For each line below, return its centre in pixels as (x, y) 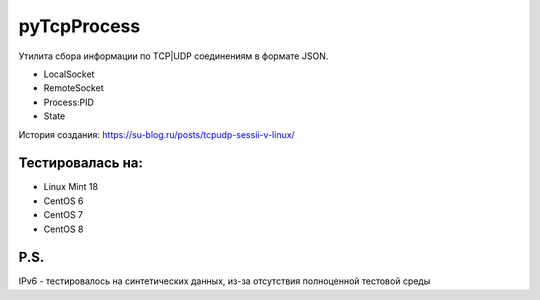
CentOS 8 (63, 229)
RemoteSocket (73, 88)
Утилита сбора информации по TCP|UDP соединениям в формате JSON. (173, 56)
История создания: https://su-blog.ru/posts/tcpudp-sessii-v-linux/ (156, 134)
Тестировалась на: (81, 163)
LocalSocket (69, 74)
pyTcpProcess (79, 26)
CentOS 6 (63, 201)
